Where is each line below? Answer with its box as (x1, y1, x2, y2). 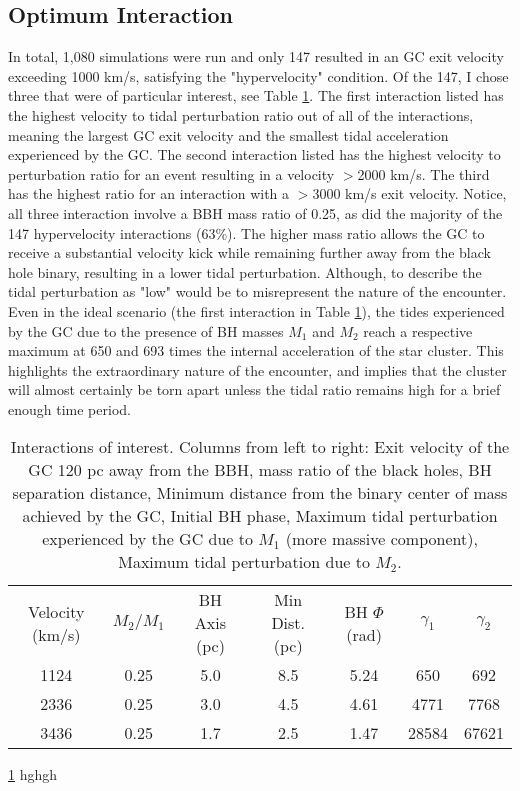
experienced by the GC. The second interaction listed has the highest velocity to (8, 144, 501, 165)
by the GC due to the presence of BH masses (8, 320, 284, 341)
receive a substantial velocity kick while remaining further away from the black (8, 242, 491, 263)
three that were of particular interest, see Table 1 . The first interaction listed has (8, 85, 504, 106)
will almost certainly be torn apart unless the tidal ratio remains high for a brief (8, 379, 501, 400)
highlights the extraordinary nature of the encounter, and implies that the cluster (8, 359, 507, 380)
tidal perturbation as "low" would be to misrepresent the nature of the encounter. (8, 281, 507, 302)
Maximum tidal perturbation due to (118, 550, 370, 574)
